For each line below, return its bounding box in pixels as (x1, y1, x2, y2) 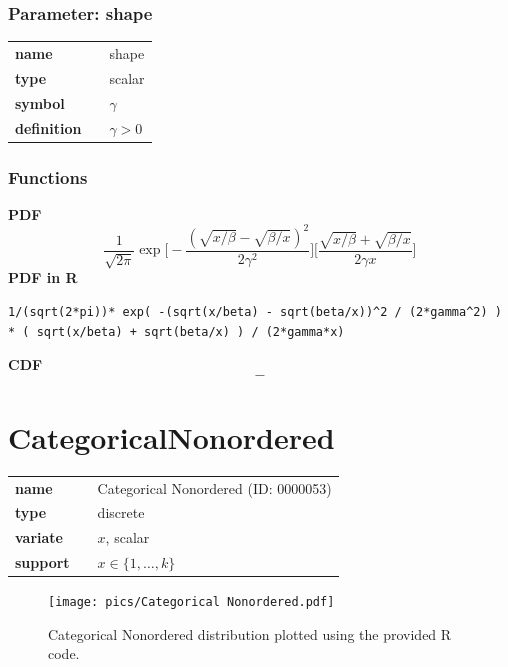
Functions (8, 164, 88, 189)
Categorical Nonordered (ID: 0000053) (97, 477, 332, 498)
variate (15, 527, 63, 548)
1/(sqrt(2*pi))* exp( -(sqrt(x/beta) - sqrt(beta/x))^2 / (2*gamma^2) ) (8, 304, 502, 319)
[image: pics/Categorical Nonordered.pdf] (48, 595, 335, 610)
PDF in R (8, 267, 78, 288)
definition (15, 117, 82, 138)
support (15, 552, 70, 573)
